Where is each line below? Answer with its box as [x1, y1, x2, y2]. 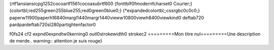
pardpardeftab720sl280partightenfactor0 [9, 21, 96, 27]
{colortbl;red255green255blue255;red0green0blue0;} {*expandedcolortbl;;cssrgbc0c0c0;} [9, 7, 200, 13]
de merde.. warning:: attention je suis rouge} [9, 37, 102, 43]
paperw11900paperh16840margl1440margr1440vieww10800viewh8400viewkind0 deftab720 [9, 14, 204, 20]
